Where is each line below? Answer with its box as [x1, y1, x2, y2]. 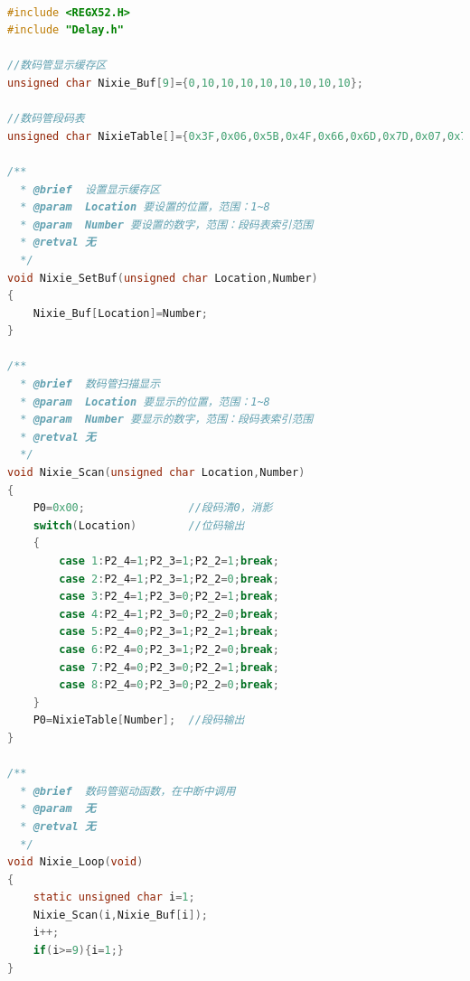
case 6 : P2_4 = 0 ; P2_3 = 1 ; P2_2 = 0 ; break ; [59, 642, 279, 656]
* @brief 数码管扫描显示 [20, 378, 161, 391]
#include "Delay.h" [7, 23, 124, 37]
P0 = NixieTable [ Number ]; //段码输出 [33, 714, 245, 727]
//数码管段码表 [7, 112, 85, 126]
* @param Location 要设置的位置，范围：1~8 [20, 201, 270, 214]
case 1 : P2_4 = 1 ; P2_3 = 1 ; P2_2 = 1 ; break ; [59, 555, 279, 567]
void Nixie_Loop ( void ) [7, 855, 144, 869]
